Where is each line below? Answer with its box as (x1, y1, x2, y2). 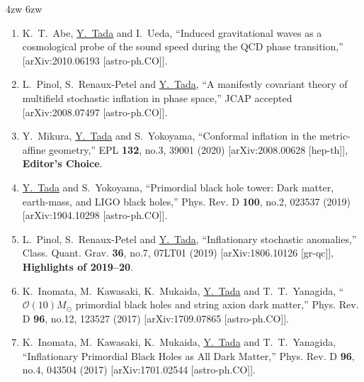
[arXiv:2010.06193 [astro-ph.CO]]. (22, 52, 168, 67)
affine (22, 142, 46, 157)
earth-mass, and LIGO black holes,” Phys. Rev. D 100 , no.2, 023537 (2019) (22, 193, 351, 208)
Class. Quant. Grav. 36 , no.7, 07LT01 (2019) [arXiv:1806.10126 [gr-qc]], (22, 245, 334, 260)
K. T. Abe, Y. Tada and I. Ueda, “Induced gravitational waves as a (22, 25, 322, 40)
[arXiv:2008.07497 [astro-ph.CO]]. (22, 104, 168, 119)
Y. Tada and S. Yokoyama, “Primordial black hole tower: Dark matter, (22, 179, 334, 194)
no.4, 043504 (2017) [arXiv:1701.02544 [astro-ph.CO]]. (22, 362, 256, 377)
